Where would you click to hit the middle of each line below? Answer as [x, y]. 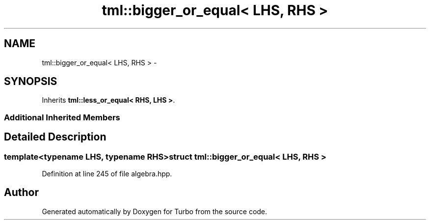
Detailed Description [55, 137]
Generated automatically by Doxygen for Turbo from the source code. [155, 211]
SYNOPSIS [31, 82]
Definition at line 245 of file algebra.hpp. [107, 174]
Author [21, 193]
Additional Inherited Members [62, 117]
